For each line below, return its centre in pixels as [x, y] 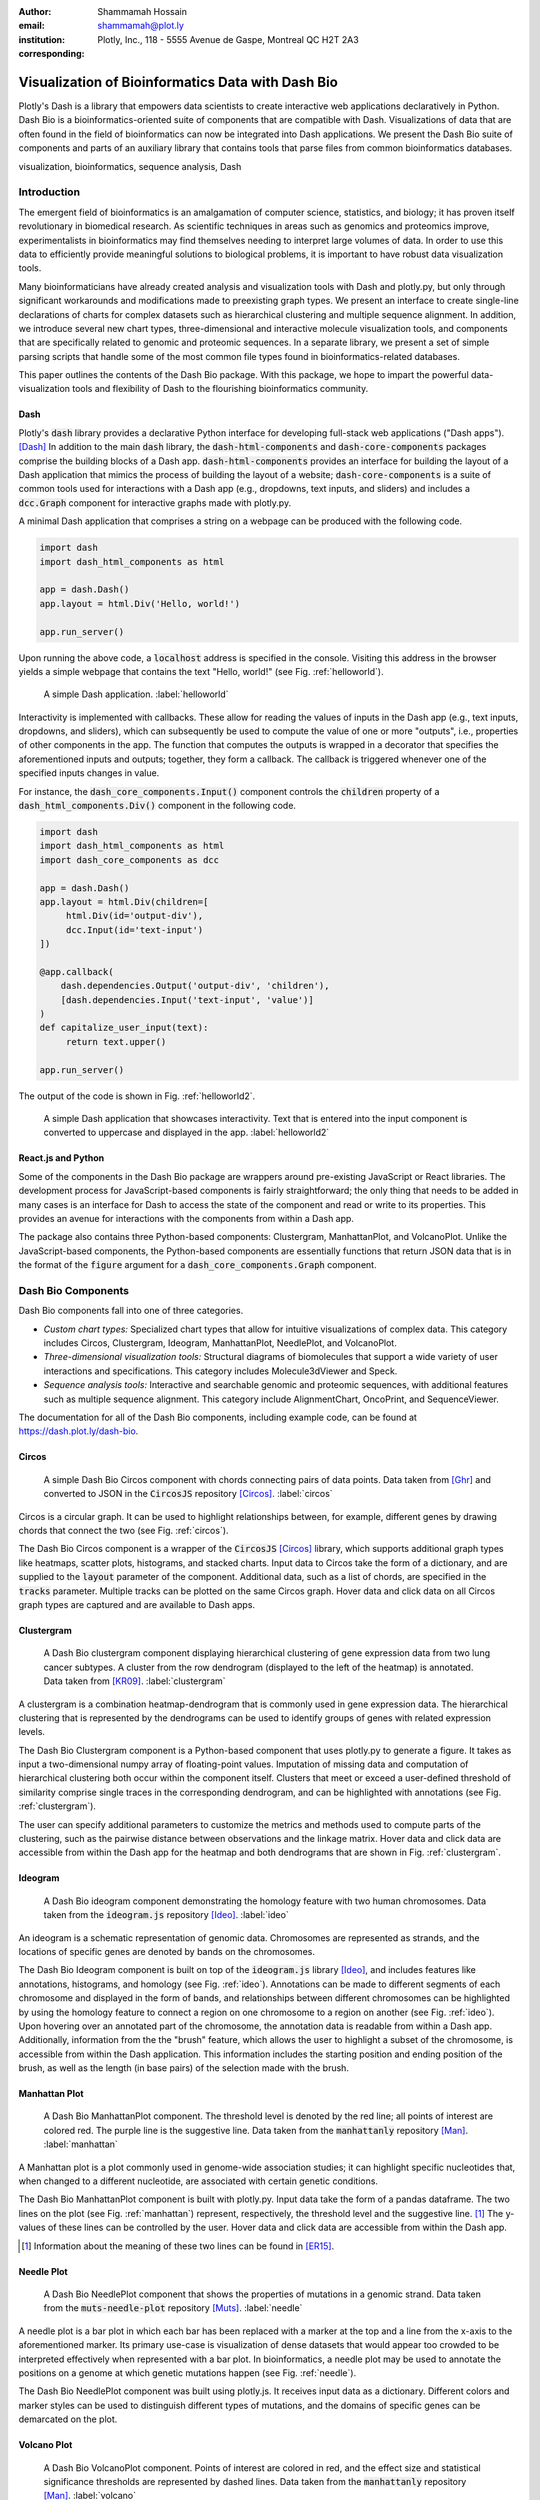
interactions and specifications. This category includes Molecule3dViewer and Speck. [220, 1371]
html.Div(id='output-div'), [134, 916]
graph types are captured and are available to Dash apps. [136, 1604]
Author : [35, 11]
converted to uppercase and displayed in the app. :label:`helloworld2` [186, 1132]
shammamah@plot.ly [141, 26]
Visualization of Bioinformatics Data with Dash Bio [178, 81]
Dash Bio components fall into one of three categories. [131, 1311]
